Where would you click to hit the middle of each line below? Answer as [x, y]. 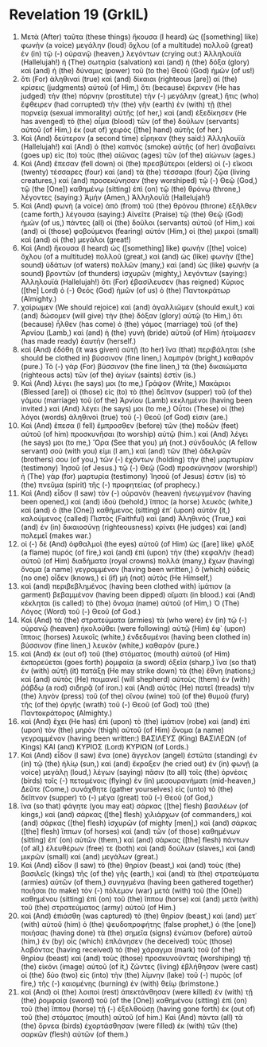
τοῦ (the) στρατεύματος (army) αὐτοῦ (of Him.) [98, 907]
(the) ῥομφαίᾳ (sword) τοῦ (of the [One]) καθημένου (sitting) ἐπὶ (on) [134, 1000]
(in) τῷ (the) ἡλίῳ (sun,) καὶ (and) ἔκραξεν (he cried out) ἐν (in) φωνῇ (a [139, 763]
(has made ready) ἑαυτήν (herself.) [78, 341]
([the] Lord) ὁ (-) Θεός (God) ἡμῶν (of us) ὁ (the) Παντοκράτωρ [126, 290]
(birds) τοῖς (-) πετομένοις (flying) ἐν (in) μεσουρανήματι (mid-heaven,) [138, 780]
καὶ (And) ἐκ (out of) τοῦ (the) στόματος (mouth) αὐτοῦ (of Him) [125, 653]
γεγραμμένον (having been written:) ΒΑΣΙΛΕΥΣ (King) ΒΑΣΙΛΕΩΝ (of [133, 738]
